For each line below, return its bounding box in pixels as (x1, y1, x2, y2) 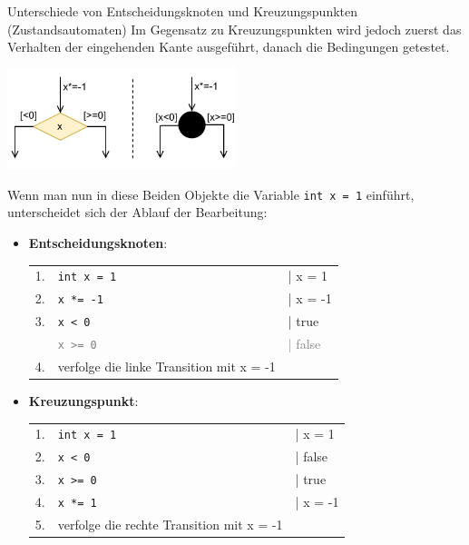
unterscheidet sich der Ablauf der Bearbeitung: (7, 203, 268, 222)
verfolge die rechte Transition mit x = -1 (57, 514, 283, 533)
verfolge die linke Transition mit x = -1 (57, 356, 276, 375)
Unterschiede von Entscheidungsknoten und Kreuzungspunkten (7, 2, 358, 20)
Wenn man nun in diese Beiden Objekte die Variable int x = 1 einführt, (7, 184, 415, 203)
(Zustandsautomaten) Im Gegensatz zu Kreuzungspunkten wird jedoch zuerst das (7, 19, 462, 38)
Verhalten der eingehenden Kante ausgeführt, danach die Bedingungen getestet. (7, 37, 450, 56)
